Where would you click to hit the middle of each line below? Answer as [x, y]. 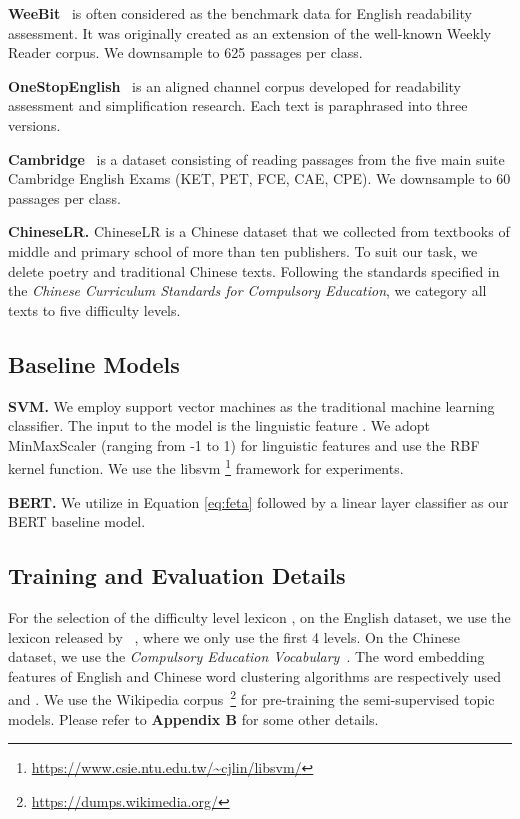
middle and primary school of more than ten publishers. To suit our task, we [243, 250]
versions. [34, 124]
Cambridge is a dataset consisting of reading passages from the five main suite [256, 158]
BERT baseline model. [77, 521]
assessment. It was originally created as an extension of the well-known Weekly [250, 32]
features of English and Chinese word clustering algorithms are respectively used [254, 675]
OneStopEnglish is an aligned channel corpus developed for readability [235, 85]
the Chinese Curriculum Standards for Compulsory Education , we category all [247, 290]
